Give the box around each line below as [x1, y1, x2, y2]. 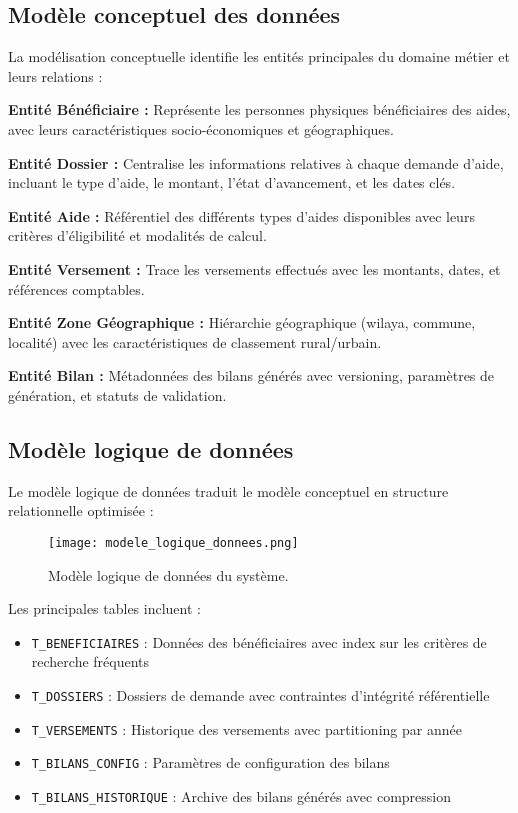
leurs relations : [8, 65, 103, 86]
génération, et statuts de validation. [8, 384, 227, 405]
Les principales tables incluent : [8, 598, 201, 619]
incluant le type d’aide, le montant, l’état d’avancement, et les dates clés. [8, 172, 456, 193]
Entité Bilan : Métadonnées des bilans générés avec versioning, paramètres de [8, 365, 495, 386]
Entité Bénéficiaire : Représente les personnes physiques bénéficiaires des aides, [8, 99, 511, 120]
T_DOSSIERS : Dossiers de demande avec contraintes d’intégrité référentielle [31, 685, 490, 705]
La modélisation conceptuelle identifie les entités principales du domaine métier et [8, 46, 510, 67]
